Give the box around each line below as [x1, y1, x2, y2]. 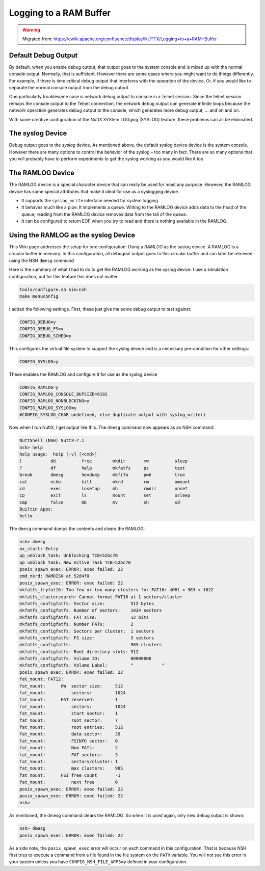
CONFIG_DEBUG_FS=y [19, 326, 64, 332]
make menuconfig [19, 293, 59, 299]
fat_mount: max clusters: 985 [19, 765, 123, 771]
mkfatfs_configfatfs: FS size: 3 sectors [19, 635, 154, 640]
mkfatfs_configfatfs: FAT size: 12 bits [19, 614, 149, 620]
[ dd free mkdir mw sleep [19, 458, 188, 464]
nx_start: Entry [19, 546, 59, 552]
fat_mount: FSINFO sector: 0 [19, 738, 118, 743]
